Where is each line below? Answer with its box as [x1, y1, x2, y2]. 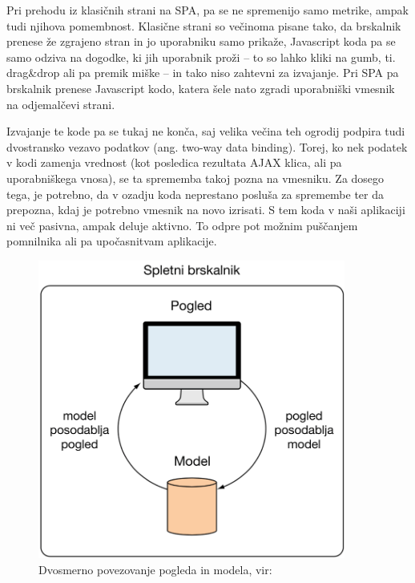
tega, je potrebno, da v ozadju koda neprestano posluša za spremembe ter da [6, 185, 385, 202]
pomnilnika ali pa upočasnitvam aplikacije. [6, 233, 217, 249]
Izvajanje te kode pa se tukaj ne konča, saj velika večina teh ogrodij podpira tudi [6, 123, 405, 140]
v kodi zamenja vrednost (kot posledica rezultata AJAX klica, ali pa [6, 154, 342, 171]
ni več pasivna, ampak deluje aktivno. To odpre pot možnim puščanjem [6, 217, 358, 233]
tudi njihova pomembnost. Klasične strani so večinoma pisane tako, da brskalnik [6, 17, 401, 34]
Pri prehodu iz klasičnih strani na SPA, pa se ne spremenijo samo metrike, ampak [6, 2, 409, 18]
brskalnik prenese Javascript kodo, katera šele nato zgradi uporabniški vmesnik [6, 79, 395, 96]
